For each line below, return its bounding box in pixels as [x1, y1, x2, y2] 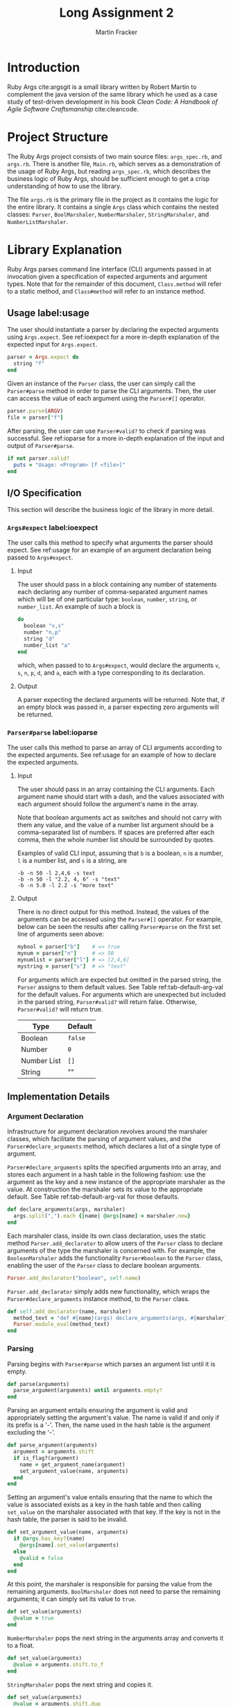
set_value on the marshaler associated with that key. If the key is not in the [7, 1508, 221, 1516]
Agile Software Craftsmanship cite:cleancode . [7, 104, 139, 113]
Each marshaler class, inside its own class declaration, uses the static [7, 1231, 206, 1240]
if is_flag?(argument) [13, 1454, 79, 1462]
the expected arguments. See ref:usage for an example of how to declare [7, 751, 216, 759]
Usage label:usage [7, 307, 90, 319]
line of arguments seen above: [17, 930, 104, 939]
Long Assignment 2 [59, 5, 174, 21]
